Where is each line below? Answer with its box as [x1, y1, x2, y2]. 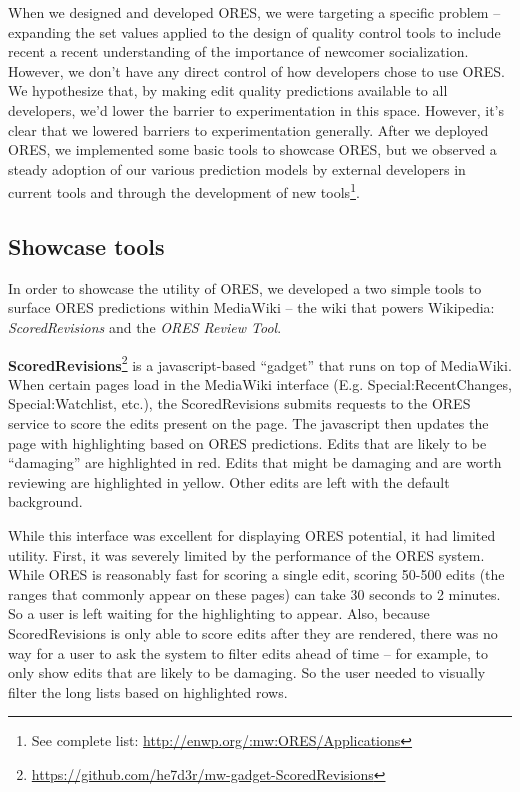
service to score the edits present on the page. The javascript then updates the [8, 413, 489, 434]
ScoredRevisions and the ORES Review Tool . [8, 316, 282, 337]
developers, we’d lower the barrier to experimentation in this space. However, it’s [8, 99, 504, 120]
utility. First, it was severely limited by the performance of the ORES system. [8, 544, 485, 565]
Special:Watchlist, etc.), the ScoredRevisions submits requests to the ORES [8, 393, 471, 414]
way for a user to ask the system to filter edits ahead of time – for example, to [8, 642, 488, 663]
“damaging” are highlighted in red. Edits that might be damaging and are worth [8, 452, 502, 473]
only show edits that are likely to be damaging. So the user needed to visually [8, 662, 486, 683]
